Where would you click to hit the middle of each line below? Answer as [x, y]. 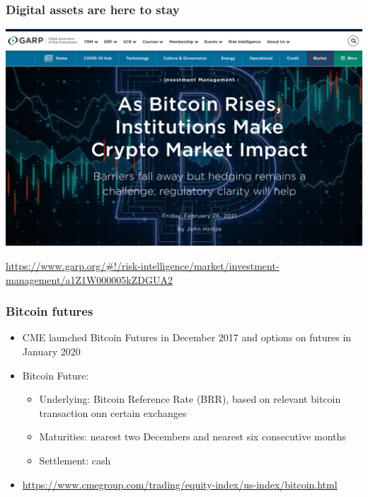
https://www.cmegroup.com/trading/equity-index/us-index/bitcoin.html [180, 484]
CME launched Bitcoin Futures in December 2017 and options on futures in [187, 337]
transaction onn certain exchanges [113, 412]
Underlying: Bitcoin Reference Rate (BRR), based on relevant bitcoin [190, 399]
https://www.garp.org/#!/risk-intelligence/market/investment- [143, 265]
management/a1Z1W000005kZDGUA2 [89, 279]
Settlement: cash [75, 460]
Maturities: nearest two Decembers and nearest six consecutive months [192, 436]
